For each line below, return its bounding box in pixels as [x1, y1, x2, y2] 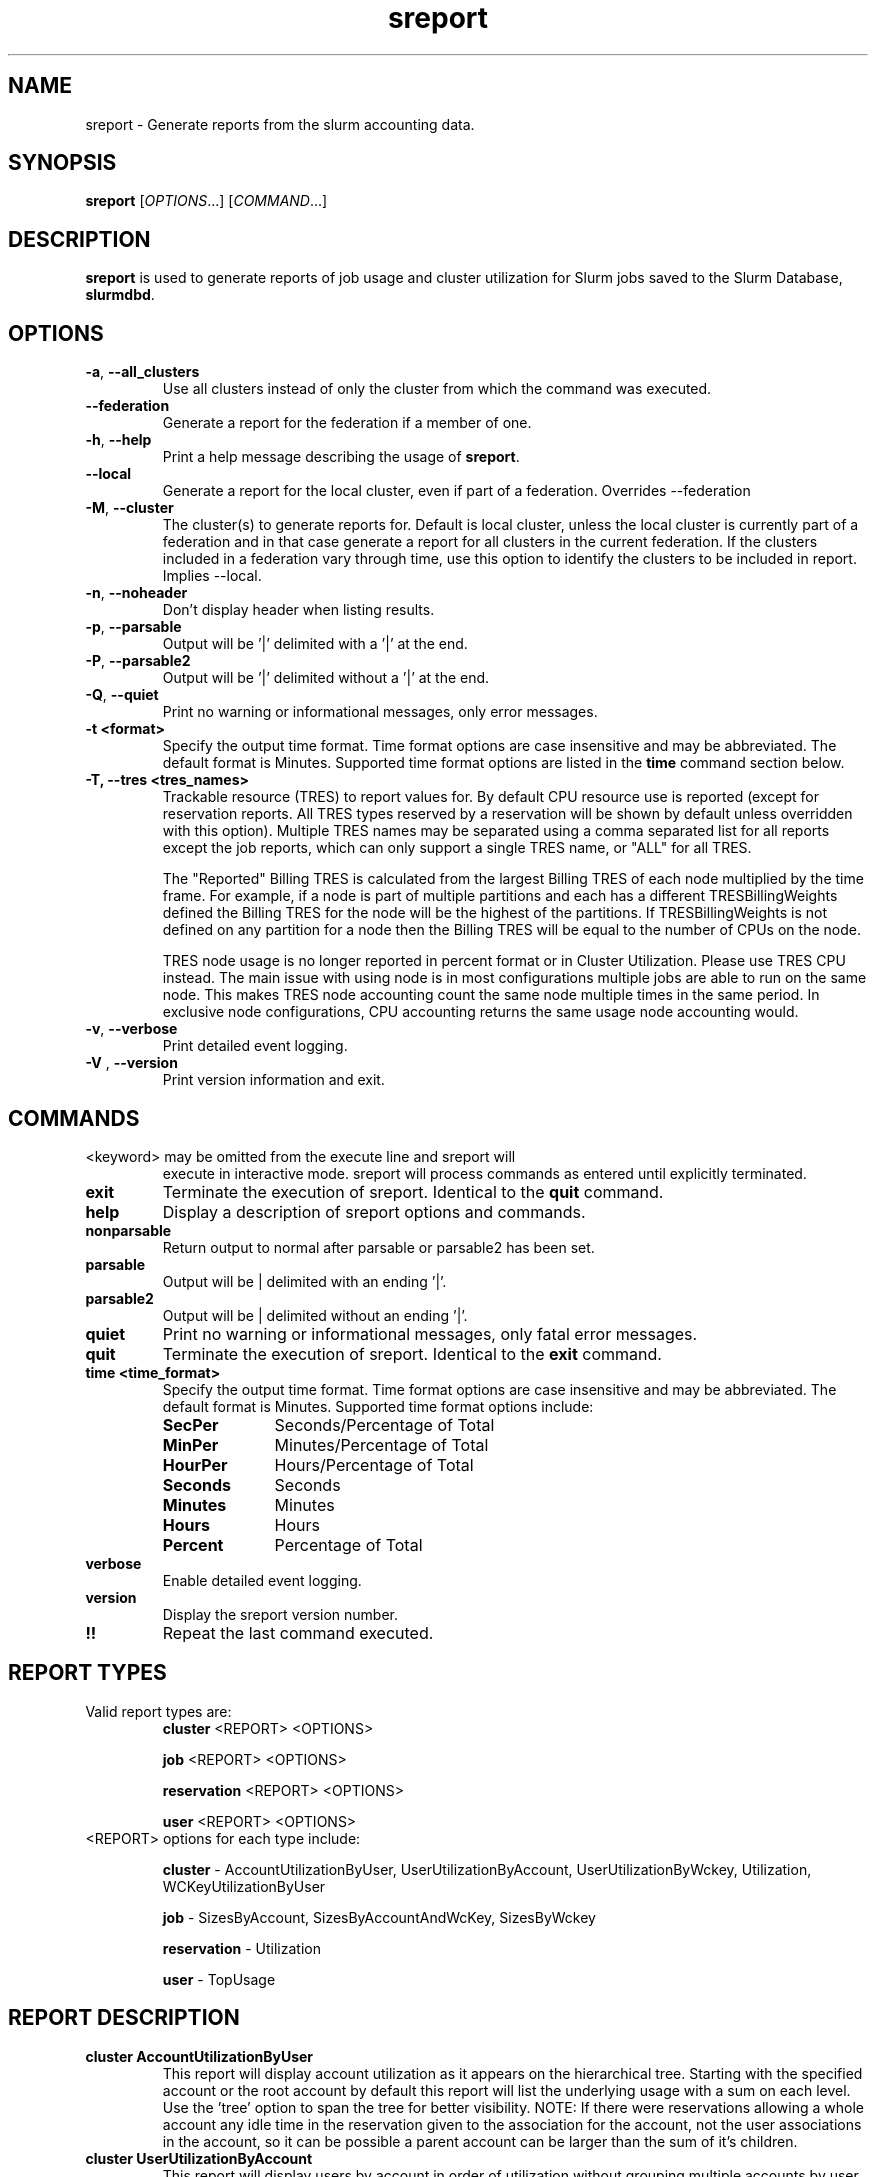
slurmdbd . [85, 286, 155, 304]
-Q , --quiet [85, 686, 159, 704]
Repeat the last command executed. [162, 1622, 434, 1643]
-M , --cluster [85, 499, 174, 517]
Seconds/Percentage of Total [274, 1414, 495, 1435]
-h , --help [85, 431, 152, 449]
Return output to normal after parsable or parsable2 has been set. [162, 1238, 595, 1256]
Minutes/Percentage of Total [274, 1434, 489, 1455]
